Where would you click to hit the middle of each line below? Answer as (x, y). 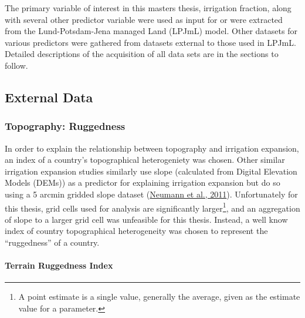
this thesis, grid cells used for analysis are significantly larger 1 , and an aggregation (152, 207)
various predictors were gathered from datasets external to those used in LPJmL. (150, 42)
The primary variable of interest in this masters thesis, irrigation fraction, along (148, 8)
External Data (49, 97)
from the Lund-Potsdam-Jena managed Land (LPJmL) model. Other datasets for (151, 31)
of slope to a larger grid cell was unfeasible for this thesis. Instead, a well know (146, 219)
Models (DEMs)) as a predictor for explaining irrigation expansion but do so (143, 183)
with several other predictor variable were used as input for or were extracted (144, 19)
